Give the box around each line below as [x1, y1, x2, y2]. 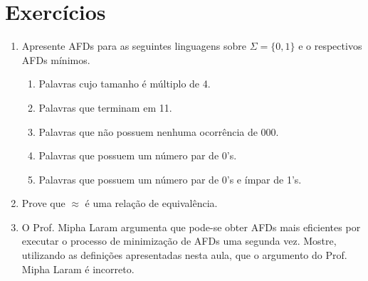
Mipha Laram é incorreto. [21, 261, 135, 276]
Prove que [21, 196, 65, 211]
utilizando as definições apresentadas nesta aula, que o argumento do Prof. [21, 248, 347, 263]
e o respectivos [298, 38, 362, 53]
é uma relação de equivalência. [85, 196, 218, 211]
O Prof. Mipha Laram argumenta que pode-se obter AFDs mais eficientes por [21, 219, 361, 234]
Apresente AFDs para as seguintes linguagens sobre [21, 38, 247, 53]
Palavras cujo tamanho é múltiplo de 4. [38, 76, 211, 91]
